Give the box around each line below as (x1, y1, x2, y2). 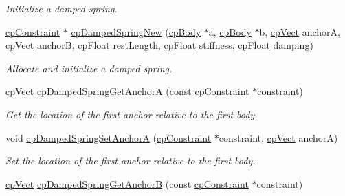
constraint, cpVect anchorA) (219, 130, 338, 144)
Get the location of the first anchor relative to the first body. (5, 107, 258, 121)
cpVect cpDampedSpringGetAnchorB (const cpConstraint (5, 176, 249, 190)
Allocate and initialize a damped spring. (5, 61, 172, 75)
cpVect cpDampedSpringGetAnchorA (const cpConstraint (5, 84, 249, 98)
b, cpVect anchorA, (259, 24, 340, 39)
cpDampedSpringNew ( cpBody (71, 24, 201, 39)
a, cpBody (208, 24, 252, 39)
